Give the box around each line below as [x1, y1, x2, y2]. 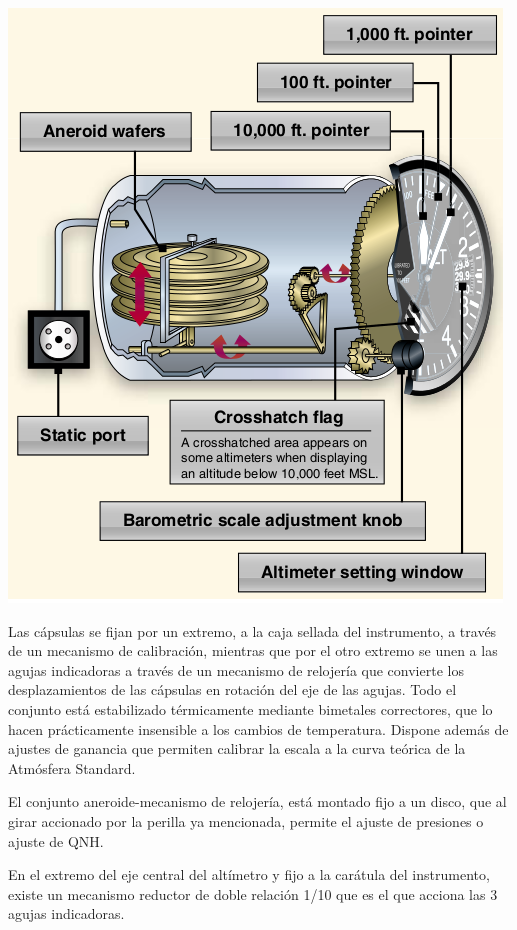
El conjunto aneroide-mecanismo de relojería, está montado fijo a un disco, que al [8, 791, 507, 812]
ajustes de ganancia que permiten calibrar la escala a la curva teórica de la [8, 738, 466, 759]
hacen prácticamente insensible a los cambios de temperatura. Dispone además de [8, 718, 509, 739]
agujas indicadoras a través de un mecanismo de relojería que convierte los [8, 659, 464, 680]
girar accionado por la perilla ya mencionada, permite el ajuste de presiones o [8, 810, 484, 831]
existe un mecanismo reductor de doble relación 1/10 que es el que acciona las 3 [8, 883, 498, 904]
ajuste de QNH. [8, 830, 104, 851]
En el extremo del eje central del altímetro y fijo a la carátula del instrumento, [8, 864, 490, 885]
